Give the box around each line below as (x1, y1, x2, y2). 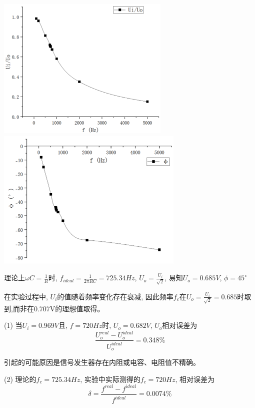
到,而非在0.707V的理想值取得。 (4, 303, 104, 313)
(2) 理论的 (4, 373, 36, 384)
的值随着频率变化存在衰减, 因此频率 (57, 291, 173, 301)
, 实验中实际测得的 (80, 373, 140, 384)
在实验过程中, (4, 291, 48, 301)
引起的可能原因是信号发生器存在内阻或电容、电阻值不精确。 (4, 357, 200, 367)
